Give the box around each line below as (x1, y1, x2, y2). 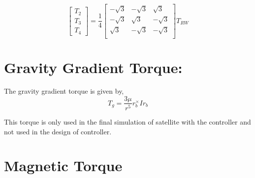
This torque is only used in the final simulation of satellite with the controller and (4, 117, 251, 127)
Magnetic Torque (4, 155, 123, 175)
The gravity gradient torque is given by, (4, 85, 124, 96)
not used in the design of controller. (4, 127, 112, 137)
